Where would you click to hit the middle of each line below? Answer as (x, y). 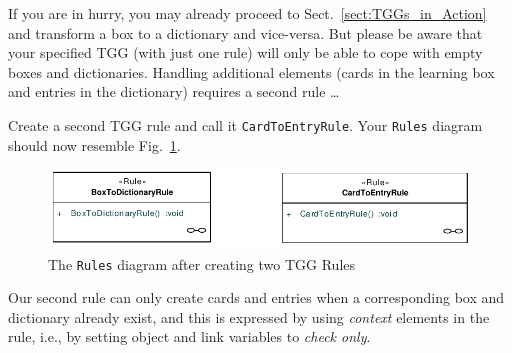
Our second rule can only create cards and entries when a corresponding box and (256, 297)
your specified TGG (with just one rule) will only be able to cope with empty (245, 52)
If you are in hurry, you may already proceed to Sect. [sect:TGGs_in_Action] (247, 13)
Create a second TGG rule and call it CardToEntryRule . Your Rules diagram (245, 124)
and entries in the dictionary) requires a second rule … (174, 91)
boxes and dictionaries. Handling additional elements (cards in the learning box (251, 71)
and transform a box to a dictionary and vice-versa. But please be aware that (245, 32)
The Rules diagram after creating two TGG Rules (202, 263)
